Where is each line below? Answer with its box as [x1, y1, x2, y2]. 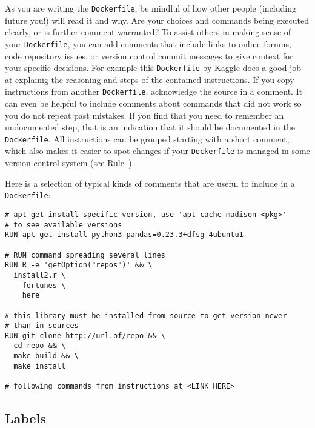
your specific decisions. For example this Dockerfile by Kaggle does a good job [5, 61, 302, 74]
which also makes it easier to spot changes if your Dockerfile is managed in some [5, 144, 310, 157]
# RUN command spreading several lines [5, 250, 165, 259]
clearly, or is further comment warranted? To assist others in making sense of [5, 25, 291, 38]
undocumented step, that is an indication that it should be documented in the [5, 121, 295, 133]
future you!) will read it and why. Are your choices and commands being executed [5, 13, 309, 26]
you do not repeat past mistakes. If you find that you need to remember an [5, 109, 284, 121]
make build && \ [13, 352, 79, 361]
